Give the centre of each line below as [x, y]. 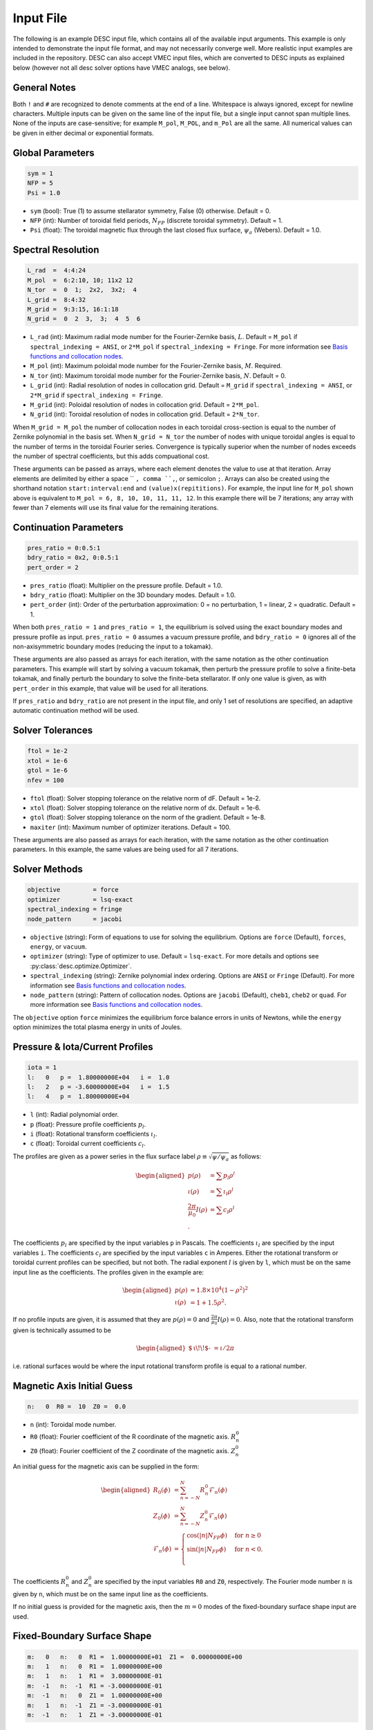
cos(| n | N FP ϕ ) [207, 1536]
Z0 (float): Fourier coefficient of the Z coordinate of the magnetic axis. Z [133, 1451]
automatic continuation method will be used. [76, 711]
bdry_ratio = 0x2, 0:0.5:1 [73, 558]
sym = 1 [40, 173]
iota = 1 [42, 1068]
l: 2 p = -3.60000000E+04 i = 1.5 [98, 1087]
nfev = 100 [46, 780]
